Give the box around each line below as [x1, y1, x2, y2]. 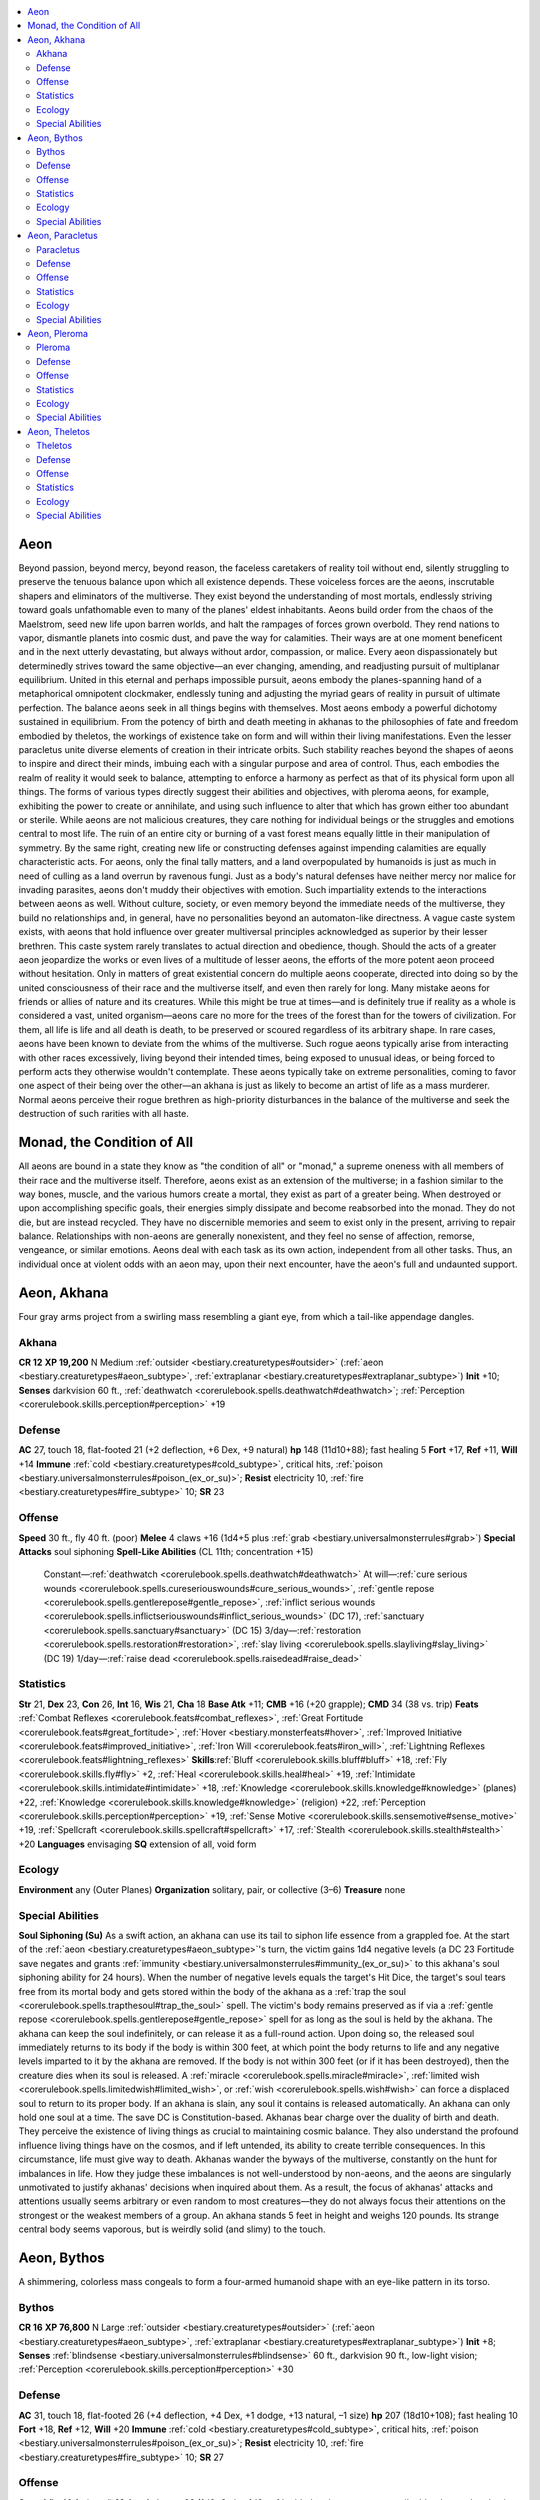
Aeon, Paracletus [27, 230, 99, 242]
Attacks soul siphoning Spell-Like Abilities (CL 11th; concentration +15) [18, 1545, 314, 1557]
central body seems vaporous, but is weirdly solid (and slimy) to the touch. [18, 2223, 326, 2235]
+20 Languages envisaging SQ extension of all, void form [18, 1838, 257, 1850]
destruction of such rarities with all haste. [18, 1108, 190, 1120]
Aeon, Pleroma [27, 327, 89, 339]
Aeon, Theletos [27, 425, 90, 437]
